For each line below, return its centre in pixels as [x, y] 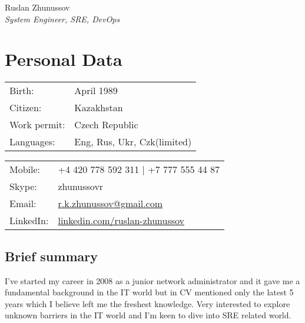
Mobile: [25, 169]
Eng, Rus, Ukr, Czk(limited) [133, 142]
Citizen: [26, 108]
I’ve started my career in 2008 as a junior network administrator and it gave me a [152, 280]
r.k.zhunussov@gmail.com [110, 204]
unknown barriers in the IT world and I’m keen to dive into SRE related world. [148, 315]
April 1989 [96, 91]
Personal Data [64, 59]
